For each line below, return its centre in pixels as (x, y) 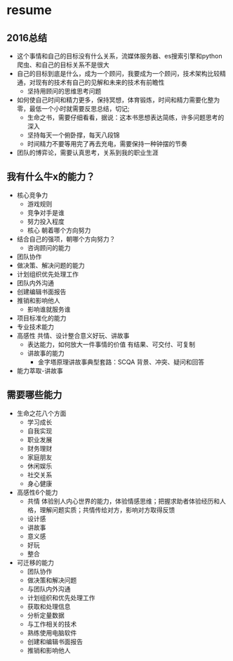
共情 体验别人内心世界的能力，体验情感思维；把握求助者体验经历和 (124, 501)
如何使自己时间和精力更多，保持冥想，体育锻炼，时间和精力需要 (109, 100)
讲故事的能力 (46, 353)
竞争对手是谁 (46, 212)
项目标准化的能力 (41, 318)
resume (29, 10)
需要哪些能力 (34, 395)
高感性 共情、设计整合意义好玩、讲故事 (73, 335)
